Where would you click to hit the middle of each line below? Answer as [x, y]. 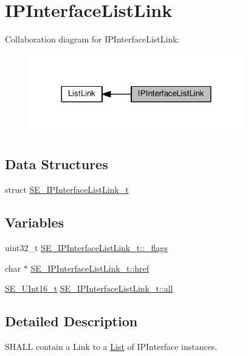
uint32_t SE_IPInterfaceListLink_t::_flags [86, 248]
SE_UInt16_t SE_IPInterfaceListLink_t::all [89, 288]
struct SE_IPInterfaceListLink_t [67, 190]
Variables [35, 222]
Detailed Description [71, 321]
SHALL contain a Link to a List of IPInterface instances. [111, 347]
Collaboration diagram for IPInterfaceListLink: [92, 39]
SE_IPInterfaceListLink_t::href [90, 268]
